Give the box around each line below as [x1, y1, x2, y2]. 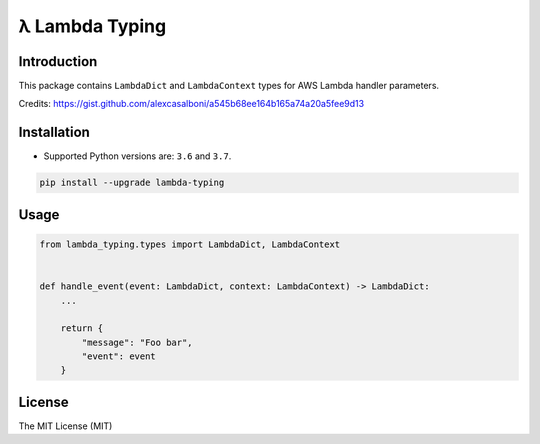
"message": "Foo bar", [81, 336, 194, 348]
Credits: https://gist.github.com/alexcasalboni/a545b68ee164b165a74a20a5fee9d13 [18, 98, 365, 110]
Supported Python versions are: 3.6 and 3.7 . [43, 150, 232, 162]
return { [60, 323, 104, 334]
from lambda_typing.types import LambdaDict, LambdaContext [39, 238, 341, 250]
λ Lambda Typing [18, 15, 167, 37]
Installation [18, 124, 90, 141]
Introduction [18, 53, 98, 70]
